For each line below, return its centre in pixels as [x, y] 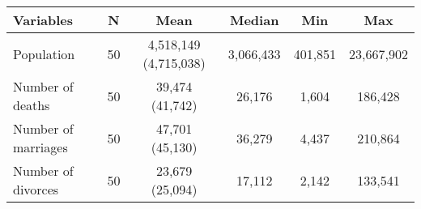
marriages [40, 147]
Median [254, 20]
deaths [32, 105]
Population [44, 53]
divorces [36, 189]
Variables [43, 20]
